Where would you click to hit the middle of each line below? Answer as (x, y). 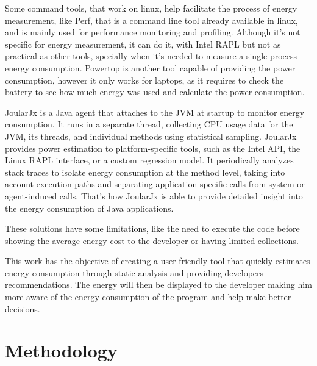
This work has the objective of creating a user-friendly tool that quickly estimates (158, 261)
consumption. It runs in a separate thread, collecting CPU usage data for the (149, 124)
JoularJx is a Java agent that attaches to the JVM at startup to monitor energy (155, 112)
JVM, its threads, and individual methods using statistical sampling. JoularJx (151, 136)
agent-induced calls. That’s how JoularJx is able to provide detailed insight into (154, 196)
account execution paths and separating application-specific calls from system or (155, 184)
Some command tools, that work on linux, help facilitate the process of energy (151, 8)
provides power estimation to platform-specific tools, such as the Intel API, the (153, 148)
